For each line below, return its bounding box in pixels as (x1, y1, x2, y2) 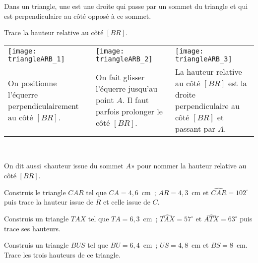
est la (228, 77, 247, 89)
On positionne (8, 77, 57, 89)
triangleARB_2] (95, 54, 153, 63)
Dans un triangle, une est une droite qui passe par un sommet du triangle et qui (4, 1, 248, 11)
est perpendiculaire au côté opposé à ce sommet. (4, 10, 151, 21)
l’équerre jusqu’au (95, 83, 158, 95)
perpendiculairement (8, 100, 79, 111)
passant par (175, 122, 215, 134)
